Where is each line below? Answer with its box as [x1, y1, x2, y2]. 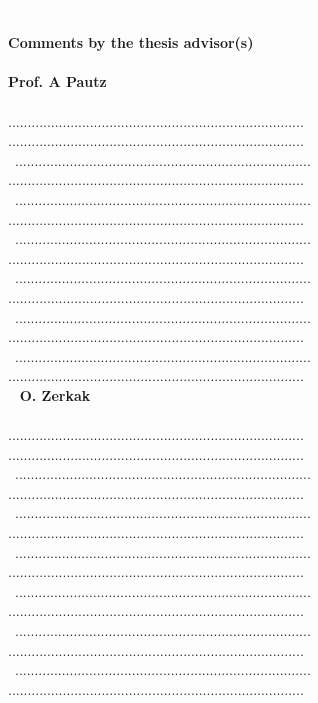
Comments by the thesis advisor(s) [8, 32, 254, 53]
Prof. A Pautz [8, 71, 107, 92]
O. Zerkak [19, 384, 91, 405]
